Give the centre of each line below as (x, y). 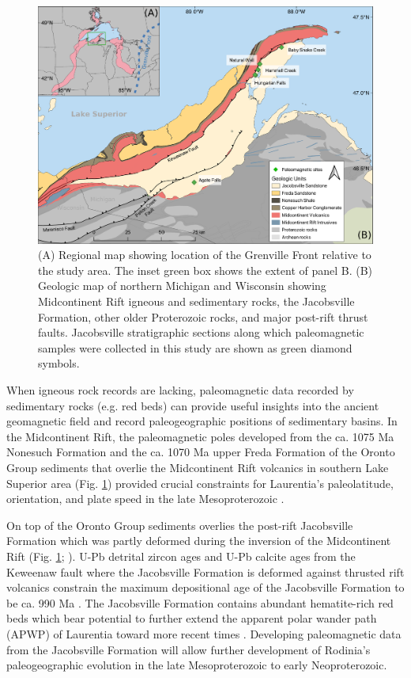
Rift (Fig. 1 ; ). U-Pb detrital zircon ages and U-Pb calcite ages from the (181, 556)
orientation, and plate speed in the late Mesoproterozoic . (145, 499)
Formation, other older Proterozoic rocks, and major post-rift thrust (203, 316)
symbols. (59, 363)
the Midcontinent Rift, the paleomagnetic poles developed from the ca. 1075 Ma (200, 436)
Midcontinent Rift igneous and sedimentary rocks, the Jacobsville (196, 301)
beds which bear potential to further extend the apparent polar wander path (192, 618)
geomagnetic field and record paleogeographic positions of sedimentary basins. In (202, 421)
